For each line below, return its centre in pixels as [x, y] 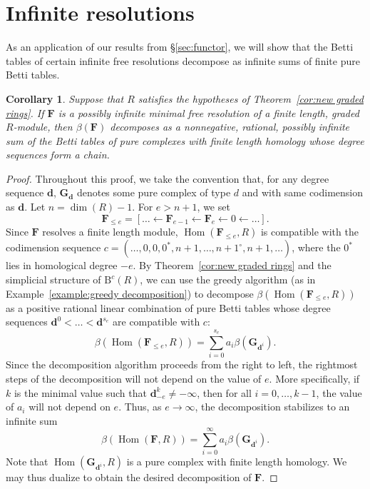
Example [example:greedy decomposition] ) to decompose [130, 293]
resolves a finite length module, [110, 232]
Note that [27, 462]
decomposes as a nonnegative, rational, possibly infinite [230, 127]
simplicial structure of [53, 279]
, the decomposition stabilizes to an [272, 407]
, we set [214, 207]
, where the [316, 247]
